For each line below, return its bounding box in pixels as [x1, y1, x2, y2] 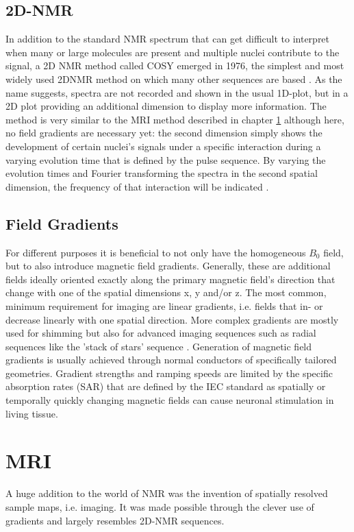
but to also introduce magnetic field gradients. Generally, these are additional [5, 258, 331, 273]
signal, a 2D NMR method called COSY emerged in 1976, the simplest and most [5, 58, 344, 73]
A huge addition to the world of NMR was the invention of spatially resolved [5, 486, 328, 500]
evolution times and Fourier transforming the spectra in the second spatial [5, 166, 318, 180]
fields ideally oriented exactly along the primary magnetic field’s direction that [5, 271, 336, 286]
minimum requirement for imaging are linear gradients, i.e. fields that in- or [5, 298, 323, 313]
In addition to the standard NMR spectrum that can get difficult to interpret [5, 32, 330, 46]
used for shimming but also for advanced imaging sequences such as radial [5, 326, 316, 340]
